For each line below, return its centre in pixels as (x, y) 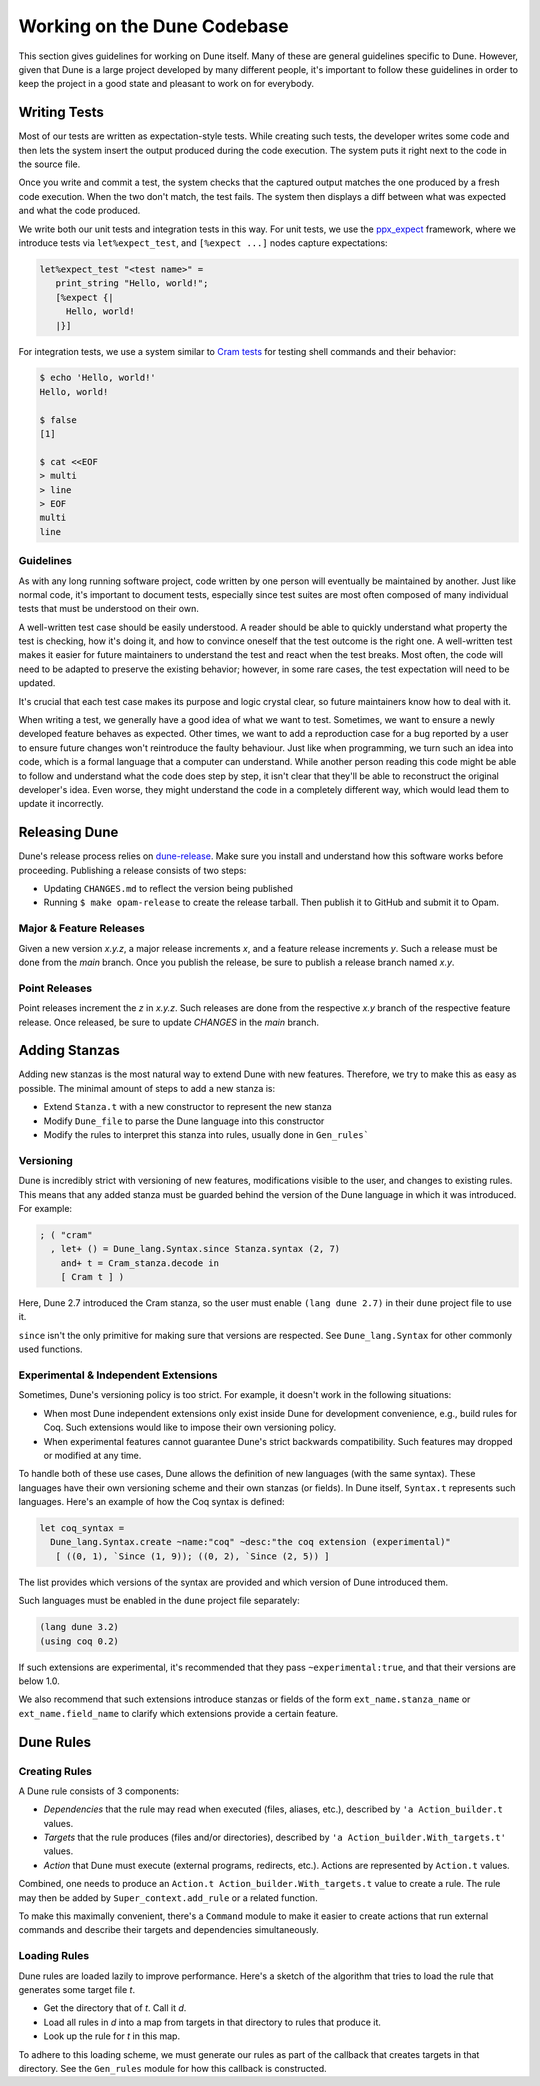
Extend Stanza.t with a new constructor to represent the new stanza (187, 1107)
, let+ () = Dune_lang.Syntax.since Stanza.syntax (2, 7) (195, 1249)
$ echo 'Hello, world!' (98, 378)
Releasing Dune (68, 832)
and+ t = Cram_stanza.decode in (140, 1263)
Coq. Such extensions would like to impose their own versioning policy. (190, 1427)
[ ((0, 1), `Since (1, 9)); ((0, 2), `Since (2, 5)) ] (192, 1556)
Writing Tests (61, 112)
